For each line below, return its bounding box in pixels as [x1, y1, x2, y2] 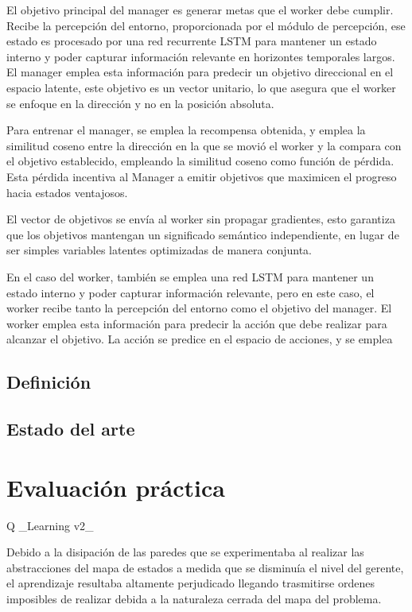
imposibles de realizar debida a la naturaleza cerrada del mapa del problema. [6, 590, 382, 606]
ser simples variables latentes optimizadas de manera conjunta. [6, 242, 312, 258]
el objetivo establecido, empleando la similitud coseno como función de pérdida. [6, 153, 395, 169]
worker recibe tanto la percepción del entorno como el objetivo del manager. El [6, 300, 392, 316]
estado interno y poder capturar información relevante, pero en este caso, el [6, 284, 375, 300]
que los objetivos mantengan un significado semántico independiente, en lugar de [6, 226, 399, 242]
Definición [6, 370, 91, 394]
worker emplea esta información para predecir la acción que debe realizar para [6, 315, 387, 331]
